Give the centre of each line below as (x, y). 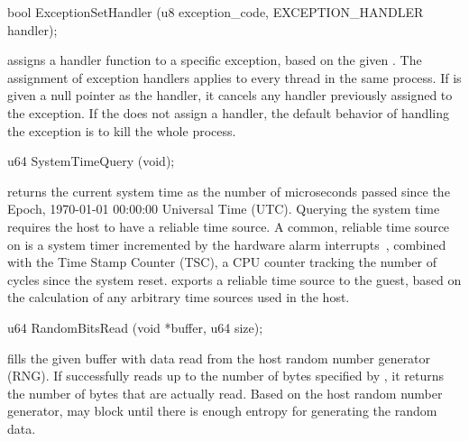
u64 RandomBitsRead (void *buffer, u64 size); (135, 327)
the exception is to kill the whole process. (122, 130)
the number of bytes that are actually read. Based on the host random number (225, 393)
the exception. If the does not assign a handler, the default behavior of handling (228, 112)
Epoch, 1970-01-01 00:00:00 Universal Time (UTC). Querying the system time (224, 209)
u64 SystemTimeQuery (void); (91, 161)
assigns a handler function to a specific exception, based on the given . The (215, 60)
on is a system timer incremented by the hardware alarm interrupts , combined (227, 244)
